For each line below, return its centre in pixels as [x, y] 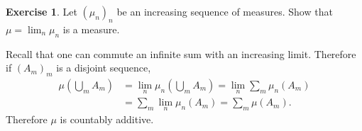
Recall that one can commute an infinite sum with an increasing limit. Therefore [181, 53]
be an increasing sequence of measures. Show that [225, 11]
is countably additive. [107, 119]
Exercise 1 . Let [42, 11]
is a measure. [91, 29]
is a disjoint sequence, [104, 68]
